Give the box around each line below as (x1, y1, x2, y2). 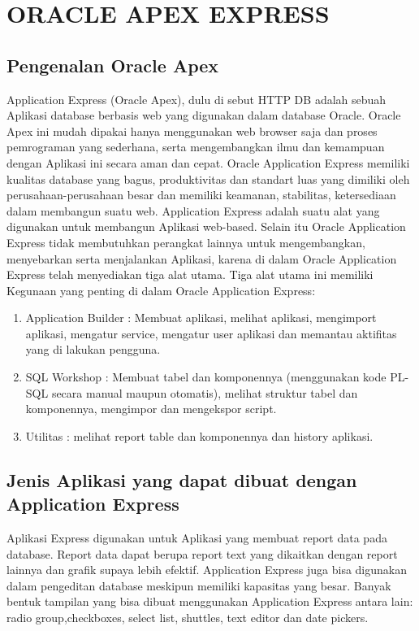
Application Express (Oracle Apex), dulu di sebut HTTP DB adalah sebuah (6, 90, 387, 107)
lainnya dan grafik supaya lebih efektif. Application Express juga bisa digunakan (6, 561, 408, 578)
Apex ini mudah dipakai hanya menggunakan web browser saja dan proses (6, 122, 378, 139)
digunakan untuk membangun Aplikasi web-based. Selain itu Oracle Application (6, 218, 406, 235)
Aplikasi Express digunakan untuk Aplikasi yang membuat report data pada (6, 529, 387, 546)
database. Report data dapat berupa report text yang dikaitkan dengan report (6, 545, 398, 562)
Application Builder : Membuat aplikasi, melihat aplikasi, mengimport (25, 309, 377, 326)
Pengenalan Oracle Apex (6, 52, 219, 77)
